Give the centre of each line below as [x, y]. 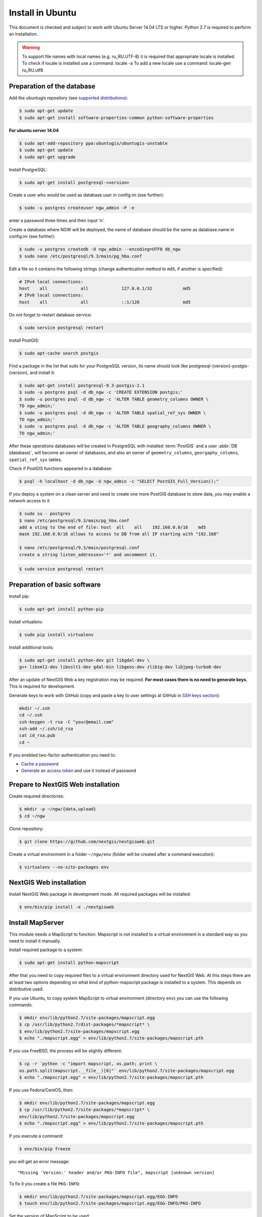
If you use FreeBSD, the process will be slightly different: [65, 1051]
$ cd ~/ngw [32, 816]
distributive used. [26, 989]
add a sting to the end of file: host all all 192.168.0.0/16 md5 [113, 527]
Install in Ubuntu [43, 13]
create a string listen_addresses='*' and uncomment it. [88, 554]
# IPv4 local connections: [51, 282]
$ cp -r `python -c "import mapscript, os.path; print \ [88, 1064]
